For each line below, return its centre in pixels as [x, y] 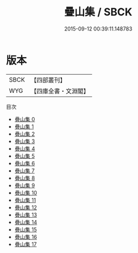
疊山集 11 [25, 200]
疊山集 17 [25, 244]
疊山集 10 [26, 192]
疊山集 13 [26, 215]
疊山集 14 [26, 222]
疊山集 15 [25, 229]
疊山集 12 [25, 207]
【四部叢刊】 [48, 80]
